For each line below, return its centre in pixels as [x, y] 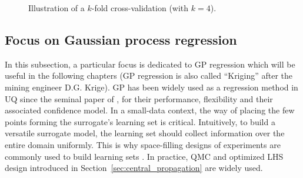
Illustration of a [56, 8]
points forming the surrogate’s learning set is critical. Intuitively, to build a [140, 121]
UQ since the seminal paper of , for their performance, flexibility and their [139, 98]
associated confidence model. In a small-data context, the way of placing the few [150, 110]
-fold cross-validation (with [140, 8]
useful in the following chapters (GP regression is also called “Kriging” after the [149, 75]
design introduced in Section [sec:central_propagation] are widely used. [134, 168]
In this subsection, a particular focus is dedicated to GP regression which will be [150, 64]
